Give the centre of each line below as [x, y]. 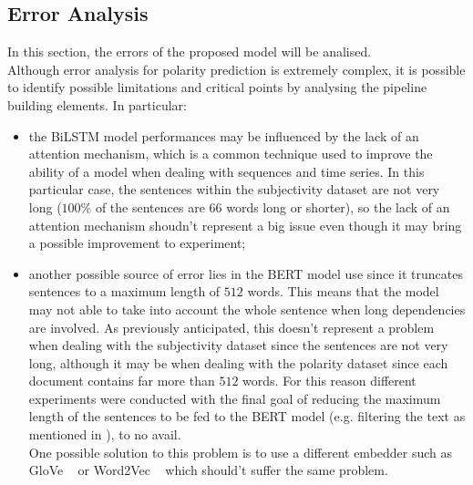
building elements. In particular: [97, 104]
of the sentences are [150, 206]
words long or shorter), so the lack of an [338, 206]
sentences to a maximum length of [124, 291]
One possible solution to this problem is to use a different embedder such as [241, 452]
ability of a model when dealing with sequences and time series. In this [226, 171]
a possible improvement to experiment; [137, 243]
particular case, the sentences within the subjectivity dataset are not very [234, 189]
